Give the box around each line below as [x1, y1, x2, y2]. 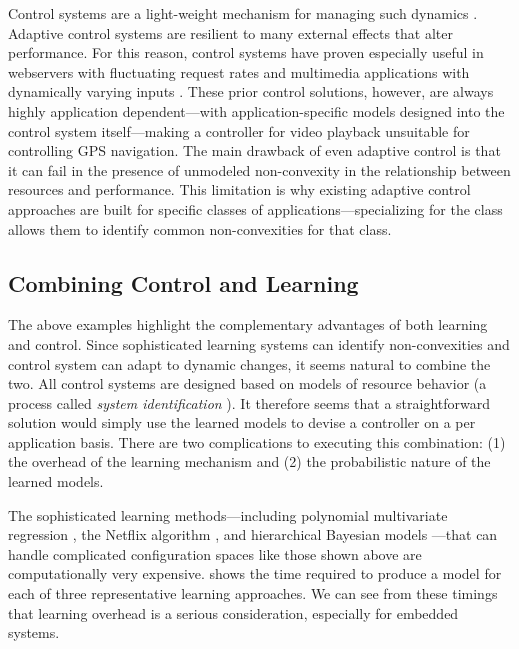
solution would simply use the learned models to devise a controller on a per [8, 412, 476, 433]
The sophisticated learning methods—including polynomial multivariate [8, 504, 448, 525]
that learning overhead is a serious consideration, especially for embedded [8, 602, 459, 623]
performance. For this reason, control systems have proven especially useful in [8, 42, 484, 63]
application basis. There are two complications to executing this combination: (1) [8, 431, 506, 452]
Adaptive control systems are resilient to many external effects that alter [8, 22, 454, 43]
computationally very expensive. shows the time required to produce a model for [8, 563, 502, 584]
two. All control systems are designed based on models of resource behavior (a [8, 373, 487, 394]
